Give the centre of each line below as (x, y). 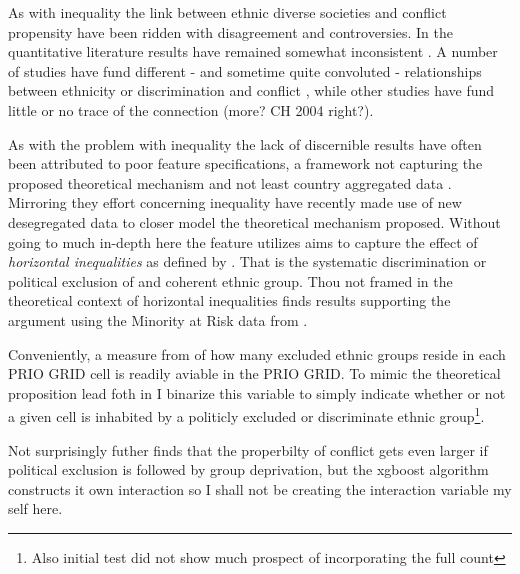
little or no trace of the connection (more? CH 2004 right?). (191, 109)
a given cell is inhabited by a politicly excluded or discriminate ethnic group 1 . (246, 414)
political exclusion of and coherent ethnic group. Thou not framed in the (230, 280)
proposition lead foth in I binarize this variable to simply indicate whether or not (257, 392)
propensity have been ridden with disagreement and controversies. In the (231, 31)
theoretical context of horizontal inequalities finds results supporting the (229, 300)
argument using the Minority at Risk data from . (158, 319)
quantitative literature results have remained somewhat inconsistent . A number (253, 51)
